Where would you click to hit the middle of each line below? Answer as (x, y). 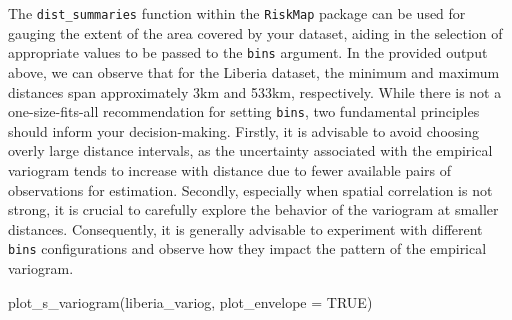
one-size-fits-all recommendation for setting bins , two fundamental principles (244, 111)
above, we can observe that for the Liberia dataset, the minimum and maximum (254, 71)
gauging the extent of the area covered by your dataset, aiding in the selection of (255, 32)
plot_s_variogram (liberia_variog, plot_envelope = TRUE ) (190, 301)
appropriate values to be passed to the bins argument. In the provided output (248, 52)
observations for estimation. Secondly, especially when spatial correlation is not (250, 189)
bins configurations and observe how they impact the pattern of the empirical (247, 248)
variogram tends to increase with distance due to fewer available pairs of (230, 169)
